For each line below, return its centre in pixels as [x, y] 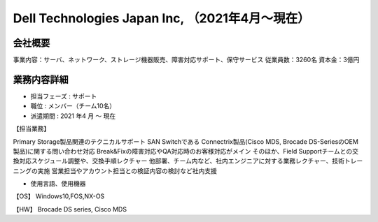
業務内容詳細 [41, 79]
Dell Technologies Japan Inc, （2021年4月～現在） [162, 18]
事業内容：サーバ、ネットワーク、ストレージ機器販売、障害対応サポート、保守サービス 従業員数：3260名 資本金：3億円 [186, 60]
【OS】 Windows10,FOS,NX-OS [59, 196]
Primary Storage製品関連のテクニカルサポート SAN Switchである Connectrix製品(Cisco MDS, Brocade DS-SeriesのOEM [185, 141]
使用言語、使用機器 [58, 184]
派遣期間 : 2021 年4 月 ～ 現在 [73, 116]
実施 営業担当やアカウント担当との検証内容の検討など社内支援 [127, 170]
